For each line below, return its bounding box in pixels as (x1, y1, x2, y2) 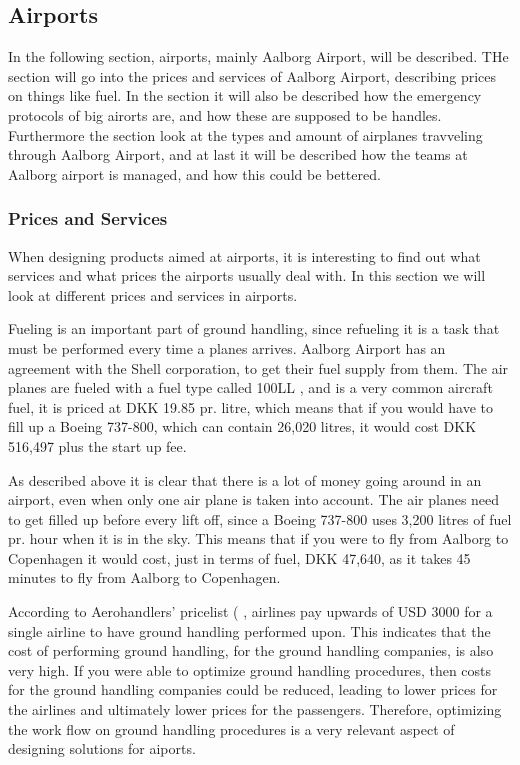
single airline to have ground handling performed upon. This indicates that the (8, 620, 491, 641)
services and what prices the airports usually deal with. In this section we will (8, 265, 486, 286)
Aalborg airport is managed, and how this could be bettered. (8, 163, 381, 184)
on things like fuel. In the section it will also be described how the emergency (8, 85, 482, 106)
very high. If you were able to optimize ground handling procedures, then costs (8, 659, 492, 680)
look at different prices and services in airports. (8, 284, 298, 305)
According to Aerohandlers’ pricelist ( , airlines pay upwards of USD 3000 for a (8, 601, 493, 622)
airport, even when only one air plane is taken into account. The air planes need (8, 489, 500, 510)
